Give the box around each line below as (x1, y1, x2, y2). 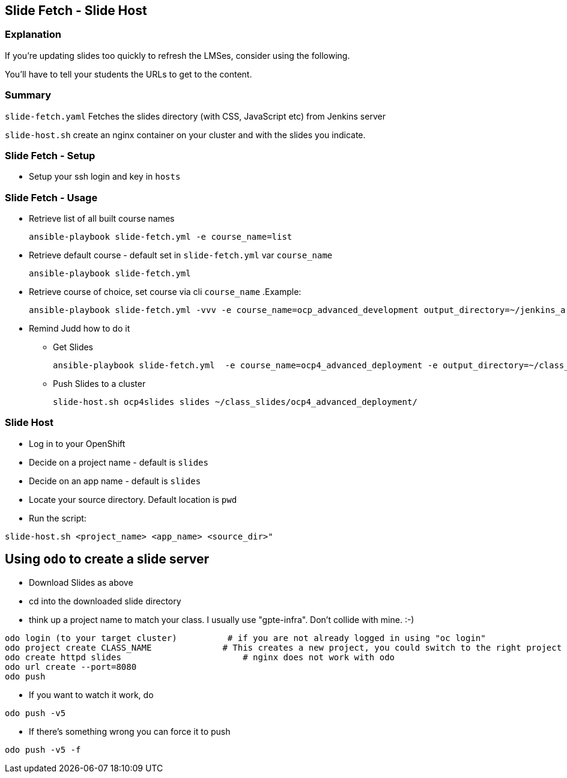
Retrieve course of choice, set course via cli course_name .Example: (29, 287, 302, 297)
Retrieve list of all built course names (29, 213, 175, 224)
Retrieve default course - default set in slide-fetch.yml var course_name (29, 250, 333, 261)
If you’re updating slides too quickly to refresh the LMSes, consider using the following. (5, 50, 350, 61)
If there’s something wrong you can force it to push (29, 726, 231, 737)
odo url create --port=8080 (5, 661, 137, 672)
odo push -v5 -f (5, 744, 81, 755)
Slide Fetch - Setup (5, 149, 96, 162)
